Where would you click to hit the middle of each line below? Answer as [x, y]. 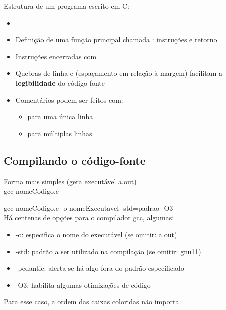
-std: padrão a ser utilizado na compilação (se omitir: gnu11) [108, 251]
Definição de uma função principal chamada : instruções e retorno [116, 40]
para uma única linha [60, 117]
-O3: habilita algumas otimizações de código [83, 285]
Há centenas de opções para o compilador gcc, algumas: [89, 218]
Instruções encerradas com [56, 56]
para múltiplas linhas [60, 133]
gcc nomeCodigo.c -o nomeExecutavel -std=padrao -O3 [89, 208]
